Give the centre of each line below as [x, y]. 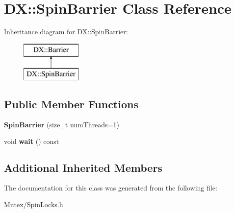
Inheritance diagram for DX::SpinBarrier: [66, 32]
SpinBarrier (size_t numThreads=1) [62, 125]
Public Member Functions [71, 104]
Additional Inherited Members [83, 167]
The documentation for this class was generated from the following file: [111, 188]
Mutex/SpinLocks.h [34, 204]
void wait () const [32, 141]
